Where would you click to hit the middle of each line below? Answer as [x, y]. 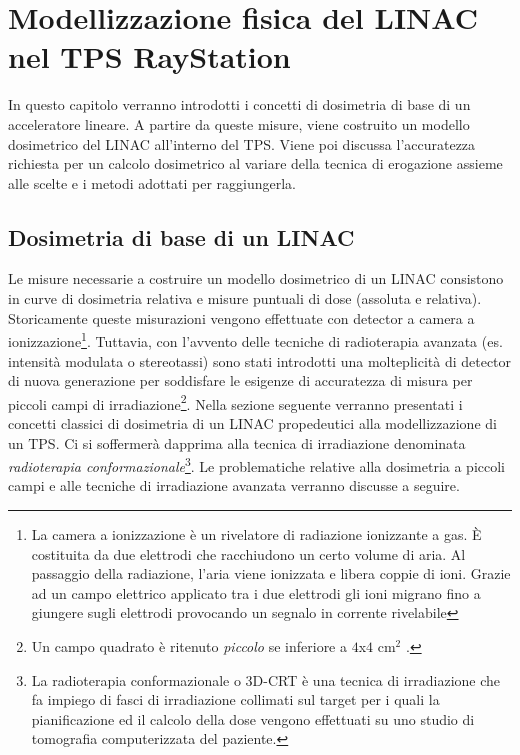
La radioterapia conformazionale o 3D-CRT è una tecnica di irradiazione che [266, 679]
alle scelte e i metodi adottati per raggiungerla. [152, 182]
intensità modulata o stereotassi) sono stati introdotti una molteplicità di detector [260, 360]
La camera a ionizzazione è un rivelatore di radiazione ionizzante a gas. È [256, 533]
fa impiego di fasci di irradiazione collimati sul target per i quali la [235, 699]
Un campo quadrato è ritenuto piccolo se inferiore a [189, 645]
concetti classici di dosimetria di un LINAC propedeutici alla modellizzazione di [252, 422]
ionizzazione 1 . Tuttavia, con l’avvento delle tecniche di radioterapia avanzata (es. [255, 339]
